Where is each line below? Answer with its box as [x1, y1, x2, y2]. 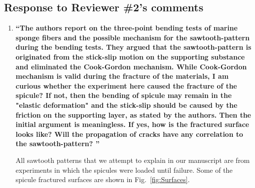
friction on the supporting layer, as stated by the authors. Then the [15, 109, 251, 120]
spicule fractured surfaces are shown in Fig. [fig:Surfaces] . [15, 174, 190, 185]
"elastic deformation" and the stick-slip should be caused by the [15, 99, 238, 110]
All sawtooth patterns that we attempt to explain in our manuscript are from [15, 155, 250, 165]
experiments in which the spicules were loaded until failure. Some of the [15, 164, 233, 175]
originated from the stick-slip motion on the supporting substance [15, 51, 245, 62]
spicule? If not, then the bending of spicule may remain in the [15, 90, 232, 100]
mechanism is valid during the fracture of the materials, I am [15, 71, 229, 81]
